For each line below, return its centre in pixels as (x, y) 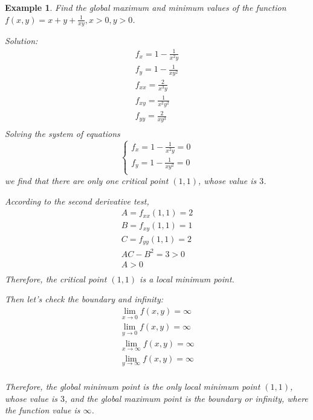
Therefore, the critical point (56, 278)
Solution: (21, 41)
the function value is (43, 410)
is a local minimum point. (187, 278)
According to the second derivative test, (77, 201)
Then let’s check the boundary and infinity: (84, 299)
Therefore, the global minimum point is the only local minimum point (133, 386)
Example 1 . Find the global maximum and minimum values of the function (146, 7)
